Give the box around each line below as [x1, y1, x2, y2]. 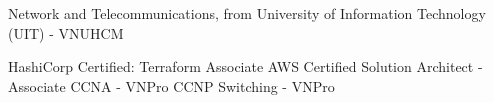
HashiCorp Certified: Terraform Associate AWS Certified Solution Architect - [8, 56, 483, 77]
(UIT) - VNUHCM [8, 22, 124, 43]
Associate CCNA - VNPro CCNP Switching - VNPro [8, 75, 335, 96]
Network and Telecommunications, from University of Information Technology [8, 3, 486, 23]
